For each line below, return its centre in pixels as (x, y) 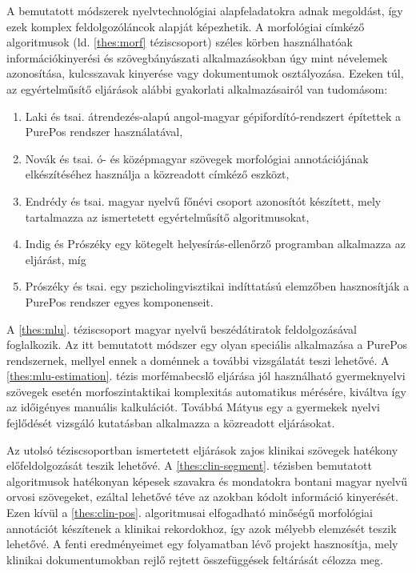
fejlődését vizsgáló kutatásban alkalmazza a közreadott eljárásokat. (171, 423)
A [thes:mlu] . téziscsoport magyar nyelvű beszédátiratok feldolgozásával (182, 329)
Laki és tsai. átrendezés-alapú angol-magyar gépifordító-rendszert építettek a (213, 116)
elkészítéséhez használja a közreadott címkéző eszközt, (157, 174)
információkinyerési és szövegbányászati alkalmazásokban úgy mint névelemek (197, 57)
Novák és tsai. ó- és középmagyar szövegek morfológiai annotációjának (197, 158)
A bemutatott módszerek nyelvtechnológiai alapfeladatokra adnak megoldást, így (205, 10)
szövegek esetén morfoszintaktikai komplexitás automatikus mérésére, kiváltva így (206, 391)
